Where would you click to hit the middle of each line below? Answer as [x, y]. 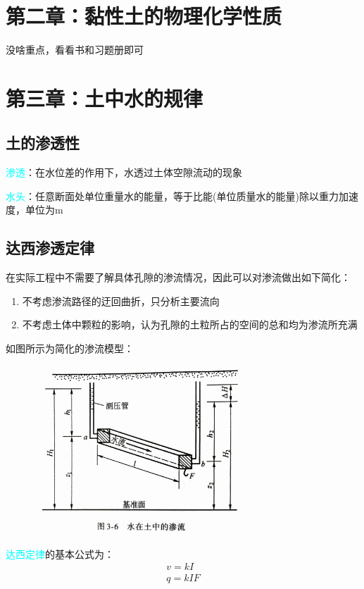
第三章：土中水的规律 [105, 98]
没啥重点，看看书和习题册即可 [75, 50]
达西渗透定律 [50, 248]
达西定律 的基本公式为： [60, 553]
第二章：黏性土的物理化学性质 [144, 16]
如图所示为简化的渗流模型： [70, 348]
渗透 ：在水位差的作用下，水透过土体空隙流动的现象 [124, 172]
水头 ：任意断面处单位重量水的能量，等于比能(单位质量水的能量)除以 [162, 196]
